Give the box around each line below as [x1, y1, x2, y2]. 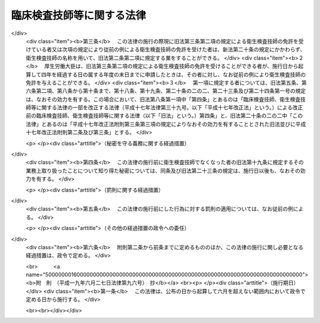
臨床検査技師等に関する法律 [11, 9, 146, 22]
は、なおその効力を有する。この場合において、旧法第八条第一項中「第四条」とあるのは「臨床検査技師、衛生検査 [25, 95, 300, 103]
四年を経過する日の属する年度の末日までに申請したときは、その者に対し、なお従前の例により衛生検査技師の [41, 71, 306, 78]
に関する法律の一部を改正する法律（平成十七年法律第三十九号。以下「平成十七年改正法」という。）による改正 [36, 104, 303, 111]
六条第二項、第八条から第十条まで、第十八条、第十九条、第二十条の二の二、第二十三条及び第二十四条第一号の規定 [25, 88, 306, 95]
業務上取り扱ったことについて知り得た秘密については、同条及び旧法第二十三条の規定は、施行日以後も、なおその [25, 167, 300, 174]
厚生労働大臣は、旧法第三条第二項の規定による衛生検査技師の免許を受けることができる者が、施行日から [44, 63, 299, 70]
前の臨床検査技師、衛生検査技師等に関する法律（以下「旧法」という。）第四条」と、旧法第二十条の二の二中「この [25, 112, 303, 119]
